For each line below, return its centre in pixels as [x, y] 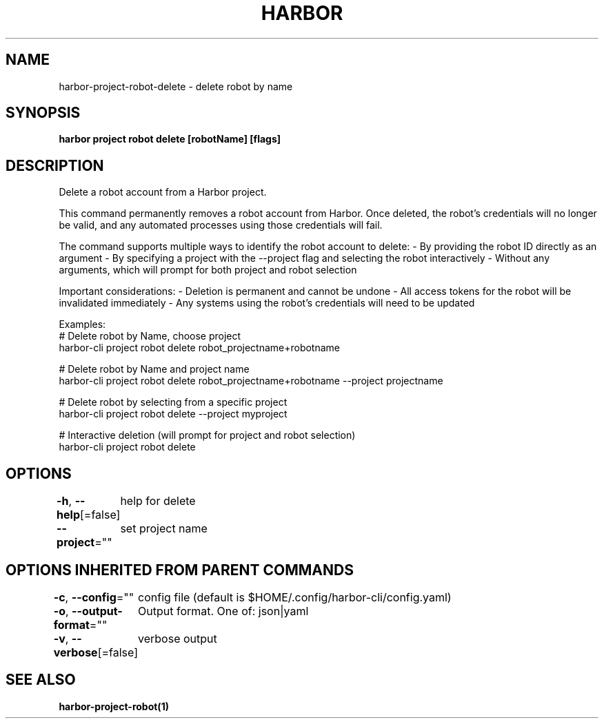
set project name [164, 529]
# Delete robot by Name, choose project [150, 336]
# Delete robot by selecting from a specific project [173, 402]
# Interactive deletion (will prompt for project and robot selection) [207, 435]
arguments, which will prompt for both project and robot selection [208, 270]
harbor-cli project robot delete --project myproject [173, 414]
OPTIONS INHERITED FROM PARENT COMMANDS [180, 570]
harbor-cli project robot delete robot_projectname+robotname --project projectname [251, 381]
